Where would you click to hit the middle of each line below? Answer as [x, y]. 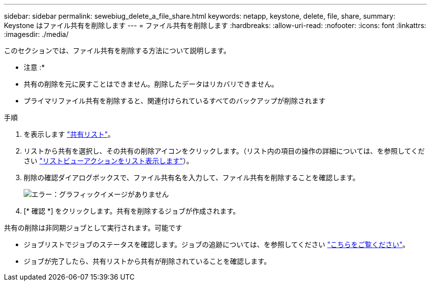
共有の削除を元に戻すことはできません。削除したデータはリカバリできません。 [151, 84]
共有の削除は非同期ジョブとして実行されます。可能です [93, 228]
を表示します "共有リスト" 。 [69, 134]
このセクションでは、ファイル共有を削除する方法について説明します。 [117, 50]
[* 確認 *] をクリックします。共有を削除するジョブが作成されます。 [132, 211]
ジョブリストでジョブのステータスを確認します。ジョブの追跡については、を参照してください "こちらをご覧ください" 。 [217, 244]
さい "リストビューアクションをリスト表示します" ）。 [108, 161]
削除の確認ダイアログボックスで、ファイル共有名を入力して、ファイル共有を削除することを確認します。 [192, 177]
